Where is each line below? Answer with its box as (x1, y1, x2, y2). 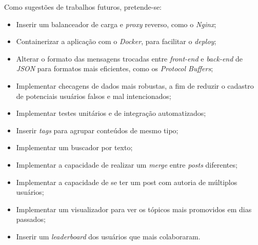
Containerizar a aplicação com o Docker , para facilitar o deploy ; (16, 36, 216, 47)
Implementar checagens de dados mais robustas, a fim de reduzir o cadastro (16, 80, 254, 91)
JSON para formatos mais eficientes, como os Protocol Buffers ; (16, 63, 213, 74)
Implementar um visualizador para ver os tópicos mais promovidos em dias (16, 203, 252, 214)
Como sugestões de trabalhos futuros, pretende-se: (4, 2, 162, 12)
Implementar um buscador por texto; (16, 142, 133, 153)
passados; (16, 214, 46, 224)
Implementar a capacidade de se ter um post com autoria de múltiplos (16, 176, 237, 187)
